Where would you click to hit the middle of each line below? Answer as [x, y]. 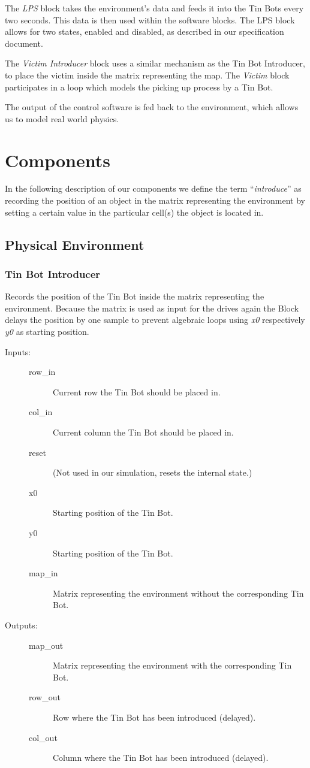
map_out [46, 645]
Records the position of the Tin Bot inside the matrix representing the [135, 296]
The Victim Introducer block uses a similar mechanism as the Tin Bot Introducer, [155, 63]
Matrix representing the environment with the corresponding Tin [172, 665]
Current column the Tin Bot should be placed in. [143, 432]
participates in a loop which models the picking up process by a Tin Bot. [139, 87]
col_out [43, 737]
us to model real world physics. [62, 118]
